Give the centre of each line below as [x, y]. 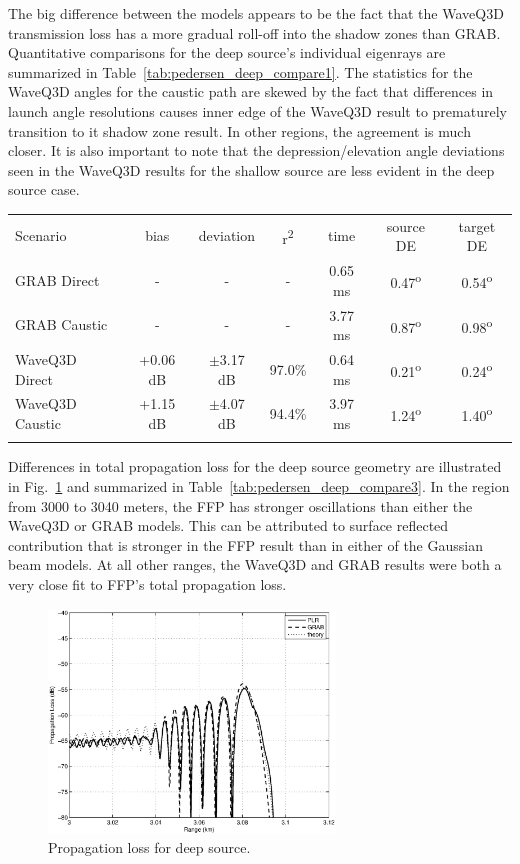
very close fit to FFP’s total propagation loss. [147, 583]
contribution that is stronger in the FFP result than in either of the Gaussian [245, 544]
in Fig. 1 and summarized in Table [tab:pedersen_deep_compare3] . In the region [259, 485]
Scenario [41, 235]
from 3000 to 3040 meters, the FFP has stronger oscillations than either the [240, 505]
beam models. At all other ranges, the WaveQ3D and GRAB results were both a [255, 564]
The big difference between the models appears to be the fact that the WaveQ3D [256, 13]
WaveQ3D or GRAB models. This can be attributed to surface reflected [228, 525]
